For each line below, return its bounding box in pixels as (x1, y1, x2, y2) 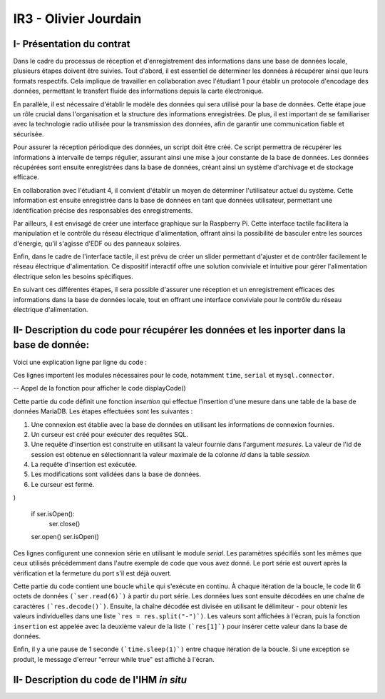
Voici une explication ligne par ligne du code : (13, 358, 148, 366)
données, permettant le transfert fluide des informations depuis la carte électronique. (13, 86, 264, 96)
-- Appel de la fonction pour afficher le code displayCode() (13, 384, 187, 393)
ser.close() (48, 520, 81, 528)
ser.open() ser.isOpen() (31, 533, 100, 541)
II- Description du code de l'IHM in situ (13, 673, 188, 685)
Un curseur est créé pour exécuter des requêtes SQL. (31, 430, 189, 438)
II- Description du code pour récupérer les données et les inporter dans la (13, 323, 346, 336)
